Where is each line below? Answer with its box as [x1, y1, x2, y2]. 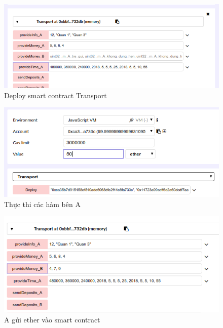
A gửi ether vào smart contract [4, 314, 100, 325]
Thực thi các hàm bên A [4, 198, 81, 209]
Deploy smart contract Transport [4, 90, 107, 100]
